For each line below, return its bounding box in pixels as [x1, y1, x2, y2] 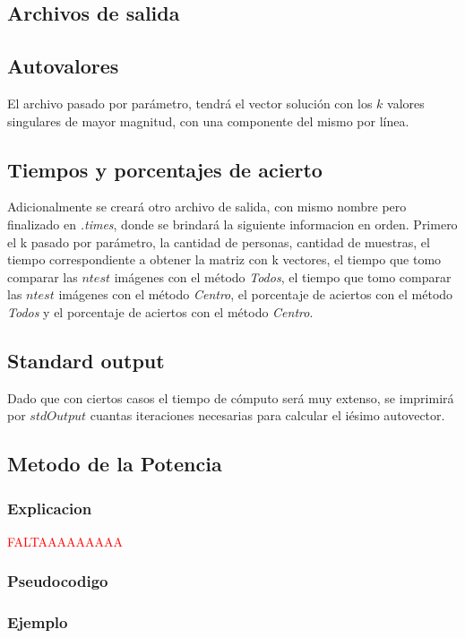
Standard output [7, 346, 165, 374]
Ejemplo [7, 611, 68, 634]
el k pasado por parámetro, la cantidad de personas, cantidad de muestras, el [7, 232, 430, 251]
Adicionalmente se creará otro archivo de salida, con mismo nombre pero [7, 197, 407, 216]
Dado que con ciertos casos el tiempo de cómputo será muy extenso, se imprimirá [7, 388, 454, 407]
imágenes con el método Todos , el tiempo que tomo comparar [114, 267, 452, 286]
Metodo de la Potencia [7, 450, 222, 478]
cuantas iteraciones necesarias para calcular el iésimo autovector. [90, 406, 445, 425]
